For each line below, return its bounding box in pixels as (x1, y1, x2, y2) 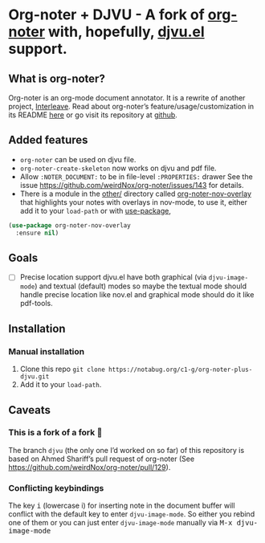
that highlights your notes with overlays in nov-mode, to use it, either (19, 197, 247, 206)
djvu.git (19, 373, 50, 381)
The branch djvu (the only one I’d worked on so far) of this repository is (8, 445, 245, 455)
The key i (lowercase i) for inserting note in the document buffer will (8, 500, 235, 511)
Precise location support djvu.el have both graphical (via (19, 272, 207, 282)
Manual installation (8, 345, 85, 357)
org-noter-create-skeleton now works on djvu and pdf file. (19, 163, 217, 173)
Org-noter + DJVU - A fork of (8, 6, 205, 24)
